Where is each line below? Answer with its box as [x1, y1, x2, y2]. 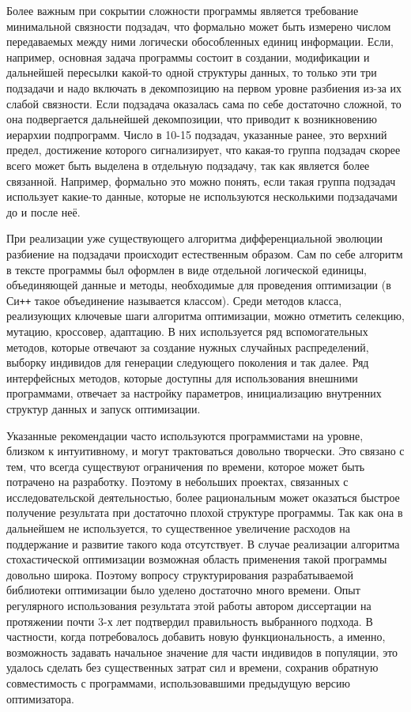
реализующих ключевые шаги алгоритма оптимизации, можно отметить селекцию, [6, 307, 405, 324]
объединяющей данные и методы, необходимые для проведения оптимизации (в [6, 277, 391, 293]
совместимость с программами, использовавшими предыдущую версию [6, 675, 350, 691]
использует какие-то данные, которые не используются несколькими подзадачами [6, 188, 398, 205]
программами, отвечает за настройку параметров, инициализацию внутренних [6, 385, 382, 401]
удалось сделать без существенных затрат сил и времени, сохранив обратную [6, 659, 379, 676]
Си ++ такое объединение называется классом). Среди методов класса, [6, 292, 342, 308]
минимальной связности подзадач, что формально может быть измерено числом [6, 17, 391, 34]
